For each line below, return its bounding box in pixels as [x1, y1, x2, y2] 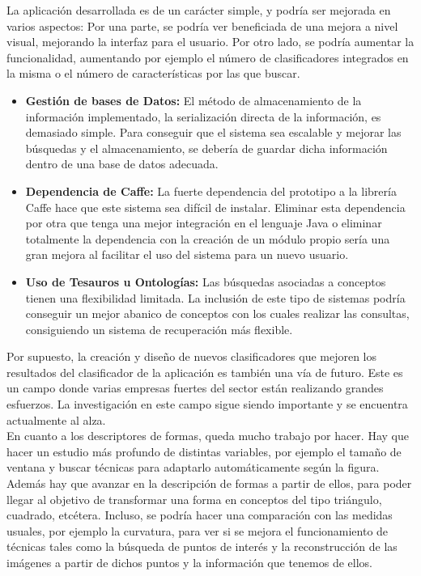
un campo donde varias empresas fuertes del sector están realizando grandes [6, 379, 384, 396]
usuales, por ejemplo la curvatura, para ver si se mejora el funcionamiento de [6, 522, 389, 539]
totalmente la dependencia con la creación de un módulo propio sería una [25, 230, 390, 247]
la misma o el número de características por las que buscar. [6, 65, 300, 82]
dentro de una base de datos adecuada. [25, 155, 219, 172]
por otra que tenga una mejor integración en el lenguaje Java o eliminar [25, 214, 382, 231]
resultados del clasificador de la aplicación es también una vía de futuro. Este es [6, 363, 403, 380]
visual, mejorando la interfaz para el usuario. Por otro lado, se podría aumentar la [6, 33, 415, 50]
